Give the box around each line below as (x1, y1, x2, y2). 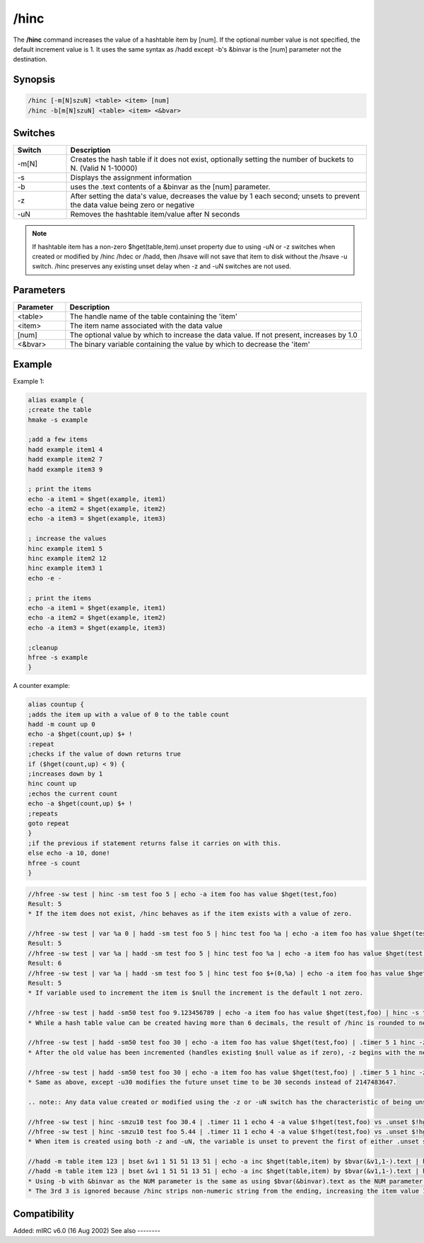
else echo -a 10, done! (28, 849, 111, 857)
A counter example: (13, 682, 71, 690)
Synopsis (13, 74, 56, 86)
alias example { (28, 396, 85, 403)
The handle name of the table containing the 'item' (69, 311, 238, 321)
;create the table (28, 406, 92, 414)
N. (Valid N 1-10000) (70, 164, 138, 173)
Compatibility (13, 1208, 74, 1220)
